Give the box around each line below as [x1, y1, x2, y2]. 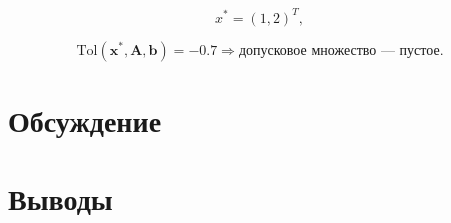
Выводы [8, 178, 113, 219]
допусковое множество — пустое [238, 43, 440, 58]
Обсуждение [8, 99, 162, 140]
